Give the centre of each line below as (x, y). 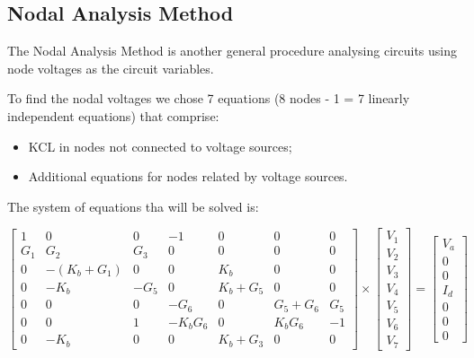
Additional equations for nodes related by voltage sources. (188, 176)
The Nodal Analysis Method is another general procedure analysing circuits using (233, 51)
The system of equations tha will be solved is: (133, 206)
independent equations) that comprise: (113, 115)
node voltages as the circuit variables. (111, 68)
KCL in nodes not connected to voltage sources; (160, 146)
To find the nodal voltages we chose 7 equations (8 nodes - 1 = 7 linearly (209, 98)
